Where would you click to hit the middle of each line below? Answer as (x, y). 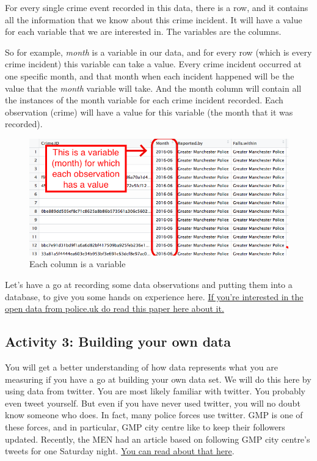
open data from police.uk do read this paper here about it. (115, 308)
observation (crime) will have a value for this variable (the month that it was (149, 112)
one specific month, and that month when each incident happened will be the (150, 76)
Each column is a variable (78, 264)
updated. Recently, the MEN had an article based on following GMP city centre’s (158, 439)
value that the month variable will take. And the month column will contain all (153, 88)
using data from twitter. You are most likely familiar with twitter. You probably (155, 391)
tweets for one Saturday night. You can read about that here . (120, 451)
